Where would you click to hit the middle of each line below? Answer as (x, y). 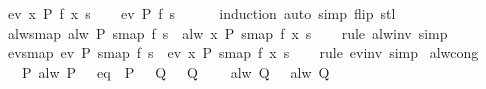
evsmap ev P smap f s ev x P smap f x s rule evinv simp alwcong (243, 52)
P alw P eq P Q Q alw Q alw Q (175, 71)
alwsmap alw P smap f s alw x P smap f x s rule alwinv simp (227, 32)
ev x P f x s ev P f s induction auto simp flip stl (201, 13)
